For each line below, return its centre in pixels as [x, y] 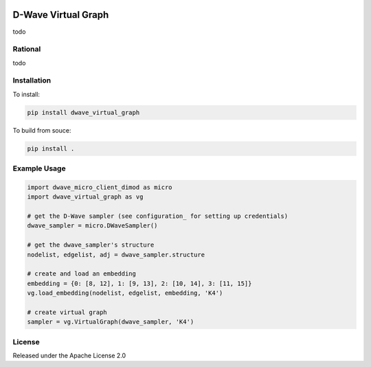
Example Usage [39, 168]
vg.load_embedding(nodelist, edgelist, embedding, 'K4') [125, 293]
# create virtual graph [67, 312]
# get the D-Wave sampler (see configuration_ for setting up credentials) [158, 216]
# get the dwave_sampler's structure [91, 245]
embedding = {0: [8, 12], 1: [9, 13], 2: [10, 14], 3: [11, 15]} [139, 283]
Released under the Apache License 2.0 [69, 356]
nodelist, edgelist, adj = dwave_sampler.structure [116, 255]
